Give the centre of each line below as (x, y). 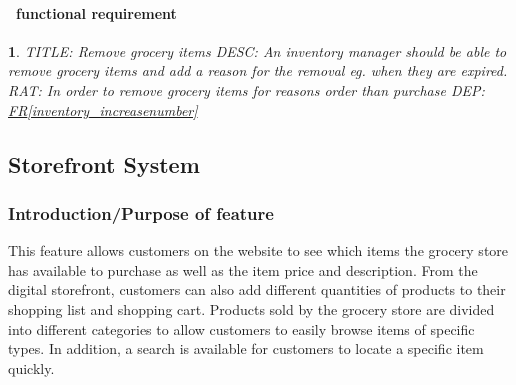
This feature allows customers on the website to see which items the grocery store (258, 250)
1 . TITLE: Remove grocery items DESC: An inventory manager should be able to (257, 50)
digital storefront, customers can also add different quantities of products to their (257, 289)
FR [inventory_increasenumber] (103, 109)
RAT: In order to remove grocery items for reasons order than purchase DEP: (246, 89)
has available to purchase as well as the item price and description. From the (243, 269)
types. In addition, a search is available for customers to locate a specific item (246, 348)
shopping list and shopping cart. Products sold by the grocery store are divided (251, 308)
